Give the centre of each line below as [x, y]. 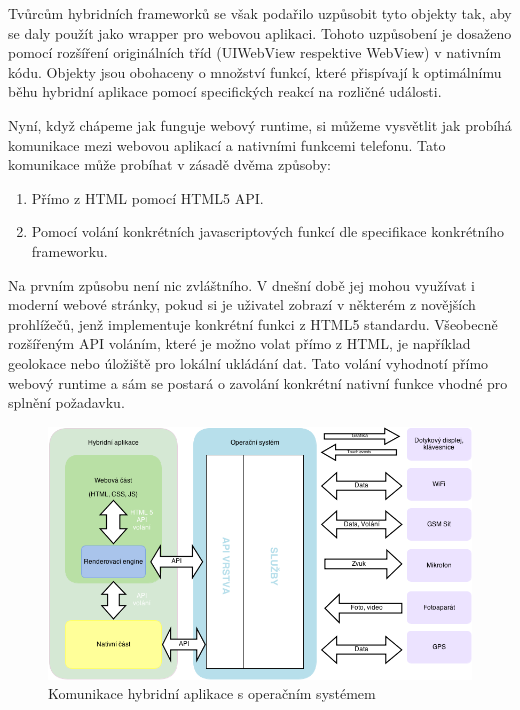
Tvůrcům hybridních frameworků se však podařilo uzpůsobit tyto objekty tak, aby [260, 13]
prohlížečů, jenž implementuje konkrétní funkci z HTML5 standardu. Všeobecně [253, 323]
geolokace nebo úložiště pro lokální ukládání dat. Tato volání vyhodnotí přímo [248, 362]
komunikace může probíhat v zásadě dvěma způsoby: [169, 164]
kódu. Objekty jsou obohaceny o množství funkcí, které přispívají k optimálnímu [255, 71]
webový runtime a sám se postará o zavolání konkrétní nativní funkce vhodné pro [258, 382]
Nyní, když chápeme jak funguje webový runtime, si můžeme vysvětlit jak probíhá [260, 124]
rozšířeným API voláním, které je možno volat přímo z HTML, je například [239, 343]
